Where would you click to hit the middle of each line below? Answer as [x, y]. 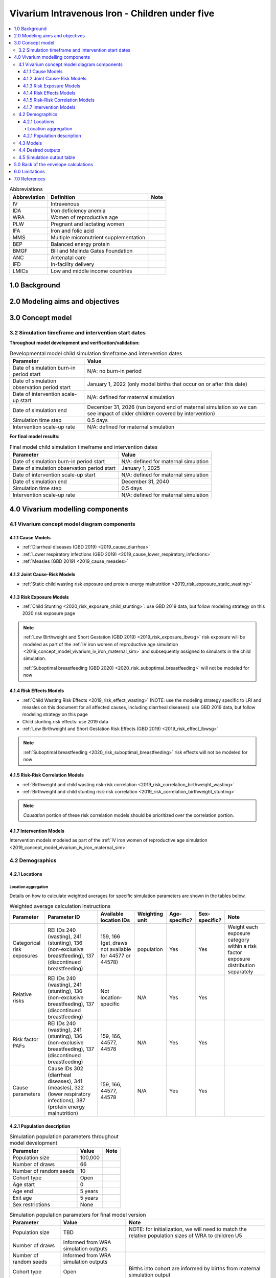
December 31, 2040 [145, 482]
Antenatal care [68, 257]
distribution [241, 965]
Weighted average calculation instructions [60, 906]
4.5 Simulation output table [47, 157]
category [239, 940]
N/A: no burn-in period [114, 371]
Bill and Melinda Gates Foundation [91, 250]
